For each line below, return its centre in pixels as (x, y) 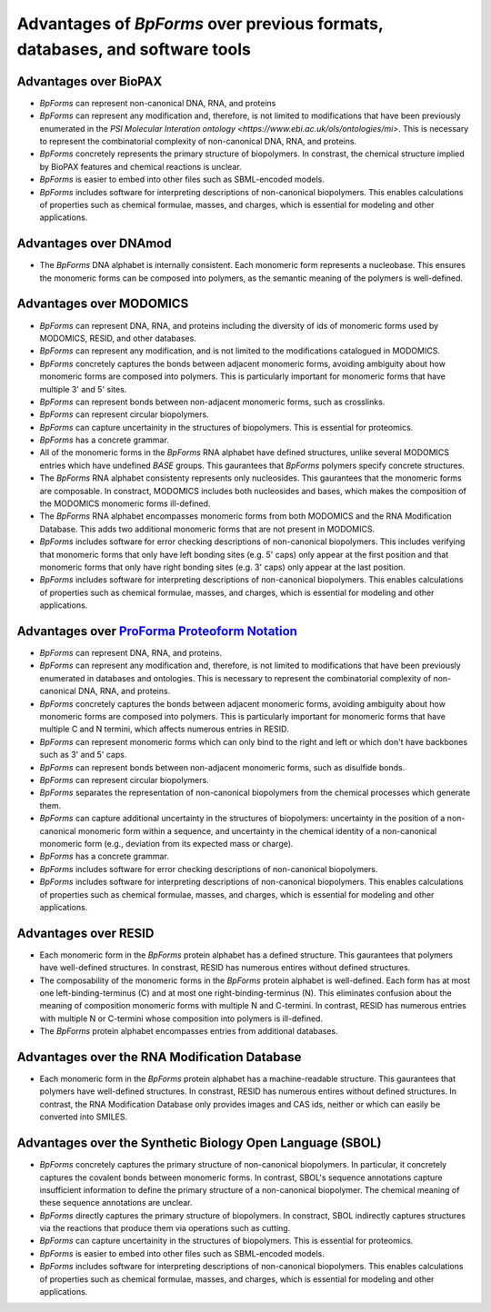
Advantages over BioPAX (90, 81)
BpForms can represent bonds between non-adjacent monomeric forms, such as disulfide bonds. (222, 767)
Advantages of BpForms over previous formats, (200, 24)
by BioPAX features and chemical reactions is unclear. (140, 166)
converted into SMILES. (83, 1117)
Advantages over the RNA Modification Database (159, 1057)
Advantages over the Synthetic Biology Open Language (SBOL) (199, 1143)
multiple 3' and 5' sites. (83, 389)
